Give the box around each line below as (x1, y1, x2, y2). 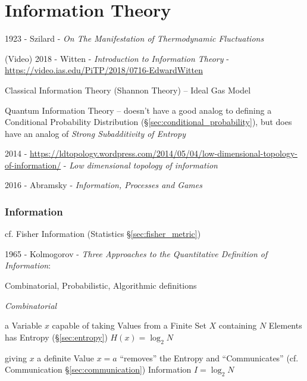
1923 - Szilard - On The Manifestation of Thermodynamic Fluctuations (5, 32, 264, 45)
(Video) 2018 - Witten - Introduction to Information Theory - (5, 52, 229, 64)
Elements (268, 319, 302, 332)
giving (5, 351, 27, 364)
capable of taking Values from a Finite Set (52, 319, 206, 332)
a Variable (5, 319, 42, 332)
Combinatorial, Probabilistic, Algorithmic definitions (5, 279, 197, 292)
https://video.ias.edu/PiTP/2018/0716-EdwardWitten (5, 64, 203, 76)
